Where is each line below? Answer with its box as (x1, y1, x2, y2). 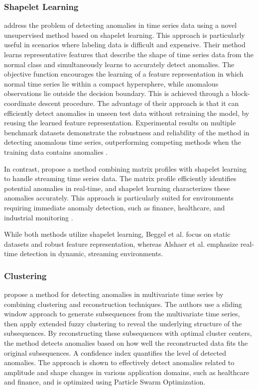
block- (231, 88, 250, 98)
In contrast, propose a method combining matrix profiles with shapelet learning (4, 163, 247, 174)
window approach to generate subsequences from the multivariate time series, (4, 308, 240, 319)
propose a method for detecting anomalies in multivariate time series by (4, 289, 224, 299)
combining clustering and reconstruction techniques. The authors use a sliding (4, 298, 242, 309)
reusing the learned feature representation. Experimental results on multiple (4, 117, 236, 128)
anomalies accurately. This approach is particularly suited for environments (4, 193, 234, 203)
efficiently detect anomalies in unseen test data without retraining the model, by (4, 107, 250, 118)
